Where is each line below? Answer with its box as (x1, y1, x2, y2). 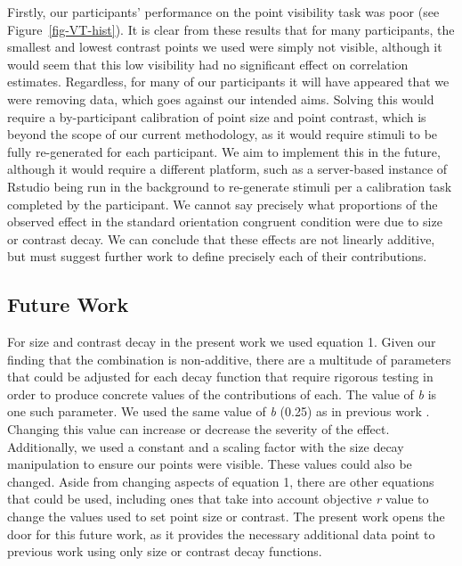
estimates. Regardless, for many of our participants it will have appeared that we (7, 72, 450, 91)
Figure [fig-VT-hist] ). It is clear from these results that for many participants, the (7, 20, 455, 38)
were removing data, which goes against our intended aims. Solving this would (7, 89, 434, 108)
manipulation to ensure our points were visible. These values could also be (7, 455, 412, 473)
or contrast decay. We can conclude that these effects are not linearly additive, (7, 229, 435, 248)
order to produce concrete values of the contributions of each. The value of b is (7, 384, 437, 403)
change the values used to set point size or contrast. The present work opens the (7, 507, 445, 526)
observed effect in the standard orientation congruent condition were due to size (7, 212, 442, 231)
